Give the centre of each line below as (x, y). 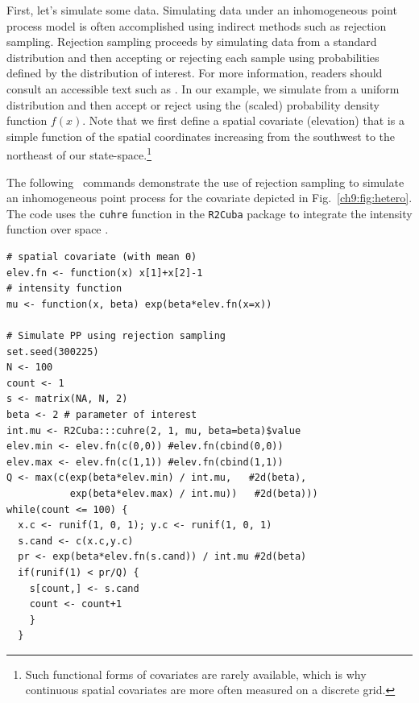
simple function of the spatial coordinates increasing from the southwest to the (201, 136)
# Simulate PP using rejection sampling (116, 336)
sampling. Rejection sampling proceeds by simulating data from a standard (192, 41)
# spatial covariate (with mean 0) (102, 257)
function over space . (58, 229)
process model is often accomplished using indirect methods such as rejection (197, 25)
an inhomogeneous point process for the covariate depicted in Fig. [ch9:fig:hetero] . (209, 198)
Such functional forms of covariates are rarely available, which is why (196, 674)
